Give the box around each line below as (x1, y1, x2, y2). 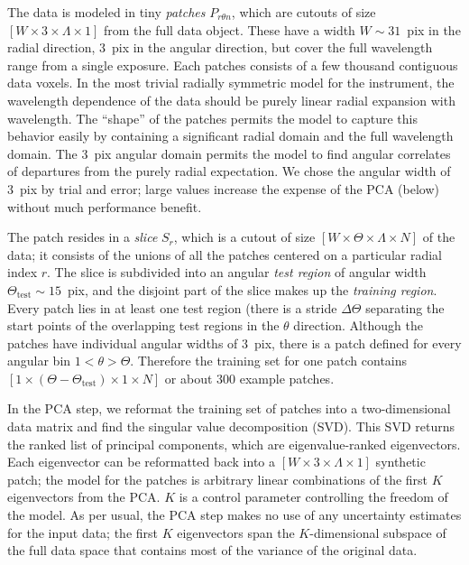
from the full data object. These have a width (103, 20, 355, 39)
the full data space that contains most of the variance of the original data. (7, 541, 418, 560)
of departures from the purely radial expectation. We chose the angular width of (7, 162, 451, 181)
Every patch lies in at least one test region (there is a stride (7, 298, 337, 317)
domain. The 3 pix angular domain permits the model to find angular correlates (7, 144, 451, 162)
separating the (365, 298, 445, 317)
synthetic (375, 452, 426, 471)
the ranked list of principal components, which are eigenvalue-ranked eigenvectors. (7, 434, 461, 453)
